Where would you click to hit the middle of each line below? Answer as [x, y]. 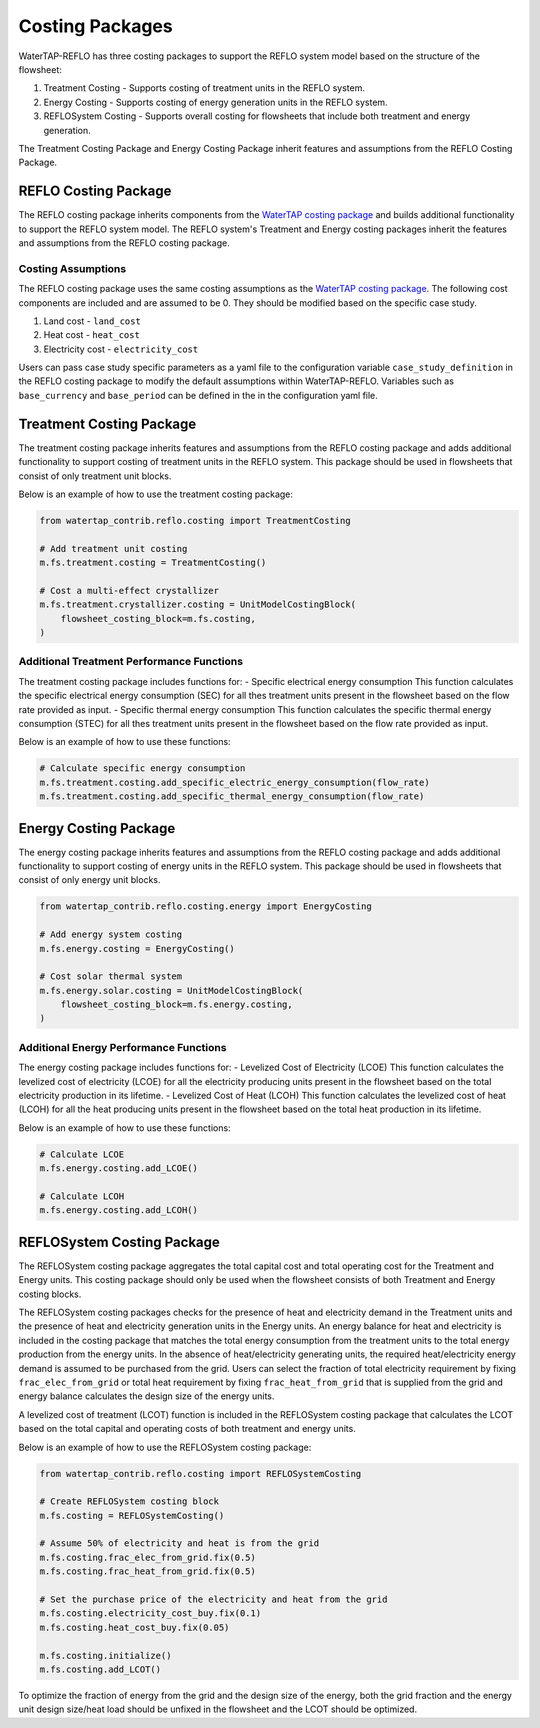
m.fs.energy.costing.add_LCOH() [119, 1210]
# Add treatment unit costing [113, 548]
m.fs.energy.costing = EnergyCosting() [137, 948]
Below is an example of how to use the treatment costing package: [156, 494]
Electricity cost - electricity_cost [121, 349]
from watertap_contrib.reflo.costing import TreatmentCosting [195, 520]
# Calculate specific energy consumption [142, 768]
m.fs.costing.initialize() [105, 1655]
